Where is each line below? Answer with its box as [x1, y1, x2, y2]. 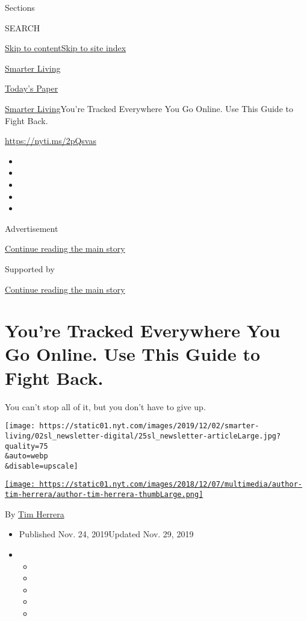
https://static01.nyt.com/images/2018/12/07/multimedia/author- [39, 480, 302, 489]
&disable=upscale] [5, 461, 78, 470]
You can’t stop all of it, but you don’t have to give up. [5, 400, 206, 413]
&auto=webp [5, 452, 48, 461]
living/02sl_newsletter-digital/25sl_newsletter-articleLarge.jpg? [5, 431, 281, 440]
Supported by [5, 262, 55, 275]
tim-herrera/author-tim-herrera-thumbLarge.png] [5, 490, 203, 499]
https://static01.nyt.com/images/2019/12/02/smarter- [39, 422, 259, 431]
